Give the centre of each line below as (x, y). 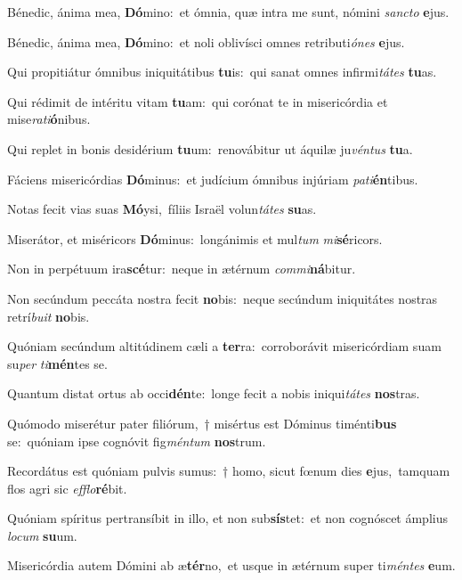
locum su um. (42, 535)
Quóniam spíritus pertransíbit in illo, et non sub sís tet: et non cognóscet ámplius (227, 518)
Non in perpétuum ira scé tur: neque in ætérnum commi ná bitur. (182, 269)
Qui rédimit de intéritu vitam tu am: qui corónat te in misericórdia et (198, 101)
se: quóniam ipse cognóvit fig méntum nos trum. (137, 441)
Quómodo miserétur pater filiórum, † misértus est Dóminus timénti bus (202, 423)
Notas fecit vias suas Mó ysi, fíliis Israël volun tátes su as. (162, 209)
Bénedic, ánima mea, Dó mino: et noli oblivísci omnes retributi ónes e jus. (206, 41)
